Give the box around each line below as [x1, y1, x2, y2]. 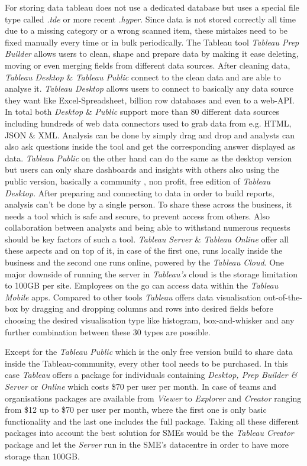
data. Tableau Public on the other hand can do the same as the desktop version [5, 151, 292, 164]
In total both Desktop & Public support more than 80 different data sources [5, 105, 279, 118]
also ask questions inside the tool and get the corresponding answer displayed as [5, 140, 295, 153]
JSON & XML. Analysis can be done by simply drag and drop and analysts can [5, 128, 295, 141]
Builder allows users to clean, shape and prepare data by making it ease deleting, [5, 47, 299, 60]
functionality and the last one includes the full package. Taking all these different [5, 415, 299, 427]
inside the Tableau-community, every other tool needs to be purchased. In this [5, 357, 288, 369]
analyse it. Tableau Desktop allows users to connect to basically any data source [5, 82, 293, 95]
